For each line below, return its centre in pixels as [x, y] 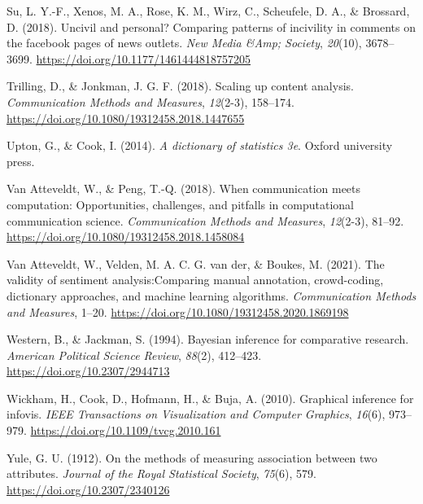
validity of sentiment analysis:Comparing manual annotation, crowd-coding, [195, 280]
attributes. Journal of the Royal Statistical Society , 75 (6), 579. [161, 473]
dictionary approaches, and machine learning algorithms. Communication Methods [211, 295]
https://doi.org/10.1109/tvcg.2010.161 [126, 430]
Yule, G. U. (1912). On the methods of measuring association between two [192, 457]
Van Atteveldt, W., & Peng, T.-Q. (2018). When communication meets [184, 188]
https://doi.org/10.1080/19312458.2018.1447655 [126, 118]
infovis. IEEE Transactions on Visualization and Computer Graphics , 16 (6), [196, 414]
